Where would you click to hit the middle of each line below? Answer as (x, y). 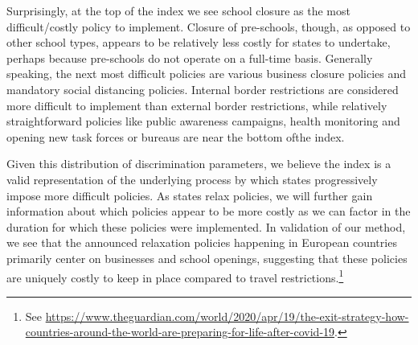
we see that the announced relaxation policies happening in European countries (202, 242)
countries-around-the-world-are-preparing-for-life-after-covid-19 (180, 332)
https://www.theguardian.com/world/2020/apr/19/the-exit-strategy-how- (227, 316)
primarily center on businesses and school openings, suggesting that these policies (207, 258)
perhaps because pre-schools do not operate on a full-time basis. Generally (190, 57)
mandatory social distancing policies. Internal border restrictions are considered (203, 89)
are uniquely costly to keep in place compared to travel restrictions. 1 (175, 276)
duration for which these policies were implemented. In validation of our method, (206, 226)
